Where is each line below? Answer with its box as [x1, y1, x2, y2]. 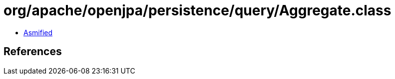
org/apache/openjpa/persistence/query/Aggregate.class [3, 2, 392, 19]
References [3, 45, 62, 58]
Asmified [23, 28, 53, 37]
